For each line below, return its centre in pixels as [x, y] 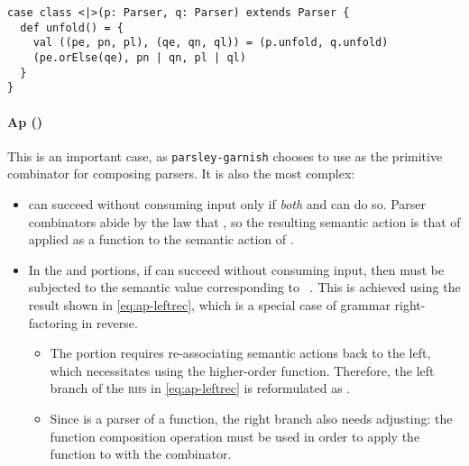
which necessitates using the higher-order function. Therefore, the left [242, 370]
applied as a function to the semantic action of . [161, 239]
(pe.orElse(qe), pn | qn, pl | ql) [139, 57]
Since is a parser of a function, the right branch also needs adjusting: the [251, 418]
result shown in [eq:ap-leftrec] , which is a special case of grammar [209, 304]
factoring [53, 322]
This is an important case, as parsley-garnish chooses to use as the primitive [225, 155]
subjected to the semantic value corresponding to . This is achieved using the [244, 287]
